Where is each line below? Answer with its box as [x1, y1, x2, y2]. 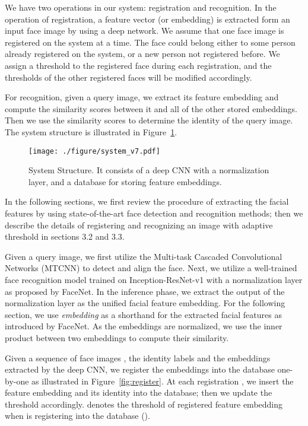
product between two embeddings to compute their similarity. [5, 331, 229, 344]
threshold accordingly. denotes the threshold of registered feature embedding [5, 398, 283, 410]
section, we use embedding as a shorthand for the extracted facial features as [5, 308, 282, 320]
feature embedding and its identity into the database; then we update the [5, 386, 272, 399]
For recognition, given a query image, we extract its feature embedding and [5, 91, 279, 103]
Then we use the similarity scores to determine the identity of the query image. [5, 114, 293, 126]
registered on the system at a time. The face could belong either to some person [5, 36, 296, 48]
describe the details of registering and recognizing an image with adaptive [5, 218, 273, 231]
